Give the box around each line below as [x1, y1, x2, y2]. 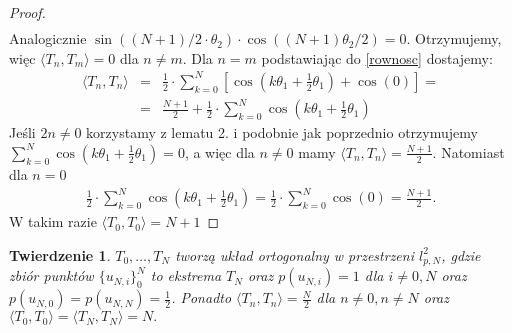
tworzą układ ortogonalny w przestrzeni [175, 244, 414, 265]
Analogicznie [9, 28, 87, 49]
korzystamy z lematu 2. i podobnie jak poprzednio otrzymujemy [86, 122, 478, 143]
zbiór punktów [9, 265, 94, 286]
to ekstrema [150, 265, 222, 286]
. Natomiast [432, 141, 505, 162]
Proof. [9, 2, 46, 22]
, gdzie [441, 244, 481, 265]
